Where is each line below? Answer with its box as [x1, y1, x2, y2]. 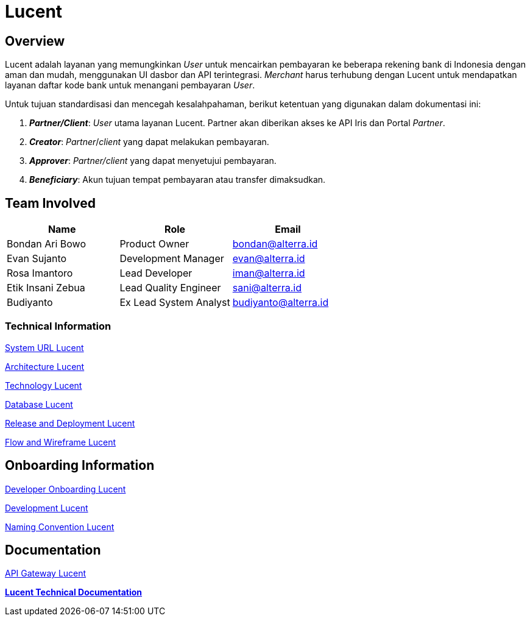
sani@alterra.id [232, 282, 302, 294]
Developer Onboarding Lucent [5, 483, 126, 494]
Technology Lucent [5, 380, 82, 391]
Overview [5, 33, 65, 49]
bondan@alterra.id [232, 238, 318, 250]
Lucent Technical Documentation [5, 587, 143, 598]
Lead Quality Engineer [119, 282, 221, 294]
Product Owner [119, 238, 189, 250]
